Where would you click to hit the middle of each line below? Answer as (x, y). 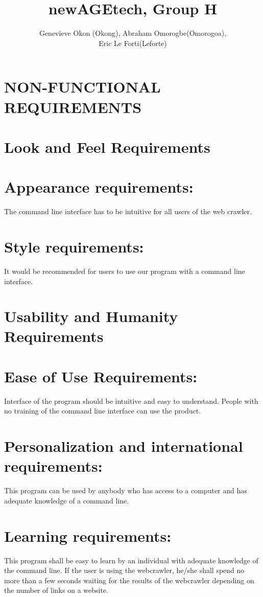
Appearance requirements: (99, 187)
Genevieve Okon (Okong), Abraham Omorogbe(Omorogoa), (133, 33)
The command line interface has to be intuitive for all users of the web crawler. (128, 211)
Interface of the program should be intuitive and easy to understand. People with (131, 400)
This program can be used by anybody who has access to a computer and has (126, 490)
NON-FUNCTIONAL (82, 87)
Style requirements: (74, 246)
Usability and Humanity (91, 316)
